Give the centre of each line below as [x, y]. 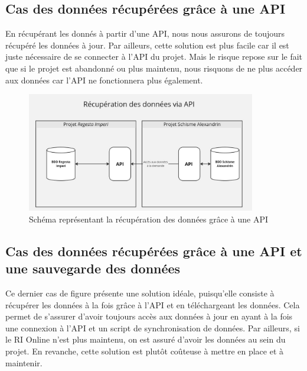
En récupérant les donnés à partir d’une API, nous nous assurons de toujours [145, 33]
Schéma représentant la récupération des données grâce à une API [149, 219]
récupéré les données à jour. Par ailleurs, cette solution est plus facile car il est [147, 45]
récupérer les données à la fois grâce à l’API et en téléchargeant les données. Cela [153, 304]
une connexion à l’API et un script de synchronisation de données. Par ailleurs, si [153, 328]
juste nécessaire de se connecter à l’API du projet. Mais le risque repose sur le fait [154, 57]
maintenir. [24, 362]
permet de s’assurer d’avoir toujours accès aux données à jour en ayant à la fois [149, 316]
